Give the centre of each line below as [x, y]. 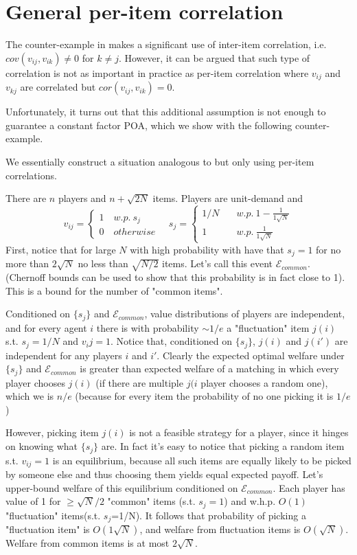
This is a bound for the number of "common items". [114, 290]
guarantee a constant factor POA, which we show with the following [149, 125]
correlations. [31, 175]
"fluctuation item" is [48, 529]
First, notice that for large [61, 249]
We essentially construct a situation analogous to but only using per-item [160, 161]
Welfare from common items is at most [88, 543]
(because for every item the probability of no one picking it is [204, 396]
